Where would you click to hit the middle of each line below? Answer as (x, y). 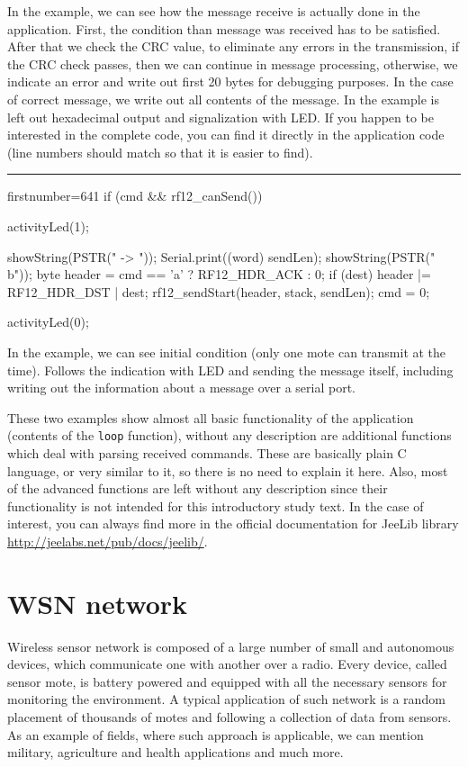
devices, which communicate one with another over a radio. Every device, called (227, 664)
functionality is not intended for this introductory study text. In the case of (216, 505)
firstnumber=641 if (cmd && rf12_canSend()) (135, 196)
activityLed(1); (48, 226)
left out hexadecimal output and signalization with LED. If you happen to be (220, 117)
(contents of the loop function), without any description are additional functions (229, 435)
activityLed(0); (48, 322)
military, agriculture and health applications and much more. (175, 752)
